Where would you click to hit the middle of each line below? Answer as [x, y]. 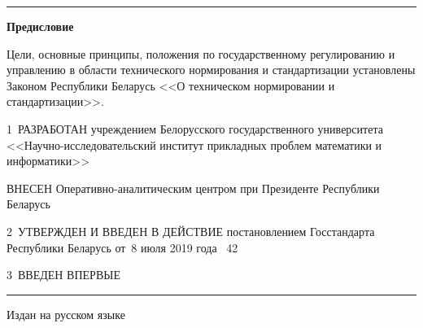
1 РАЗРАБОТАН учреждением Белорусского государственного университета [195, 128]
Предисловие [40, 26]
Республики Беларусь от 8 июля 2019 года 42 [122, 247]
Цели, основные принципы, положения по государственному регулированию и [201, 53]
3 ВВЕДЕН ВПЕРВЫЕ [63, 275]
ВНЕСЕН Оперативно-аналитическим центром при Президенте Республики [193, 188]
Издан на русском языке [66, 314]
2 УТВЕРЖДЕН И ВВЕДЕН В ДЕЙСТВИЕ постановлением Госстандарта [191, 231]
